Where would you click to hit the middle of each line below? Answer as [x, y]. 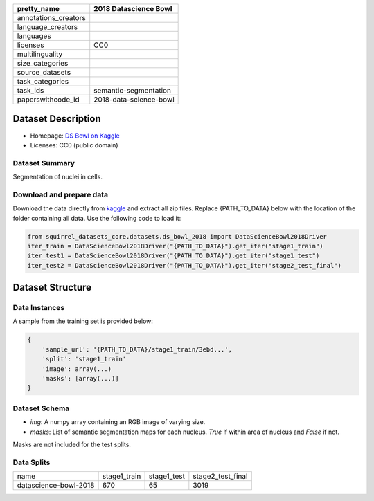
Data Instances [39, 308]
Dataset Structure [52, 288]
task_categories [43, 81]
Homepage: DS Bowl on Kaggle [75, 136]
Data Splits [32, 462]
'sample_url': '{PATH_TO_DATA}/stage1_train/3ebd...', [137, 349]
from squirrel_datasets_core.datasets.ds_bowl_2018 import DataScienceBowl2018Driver [177, 236]
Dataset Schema [41, 408]
